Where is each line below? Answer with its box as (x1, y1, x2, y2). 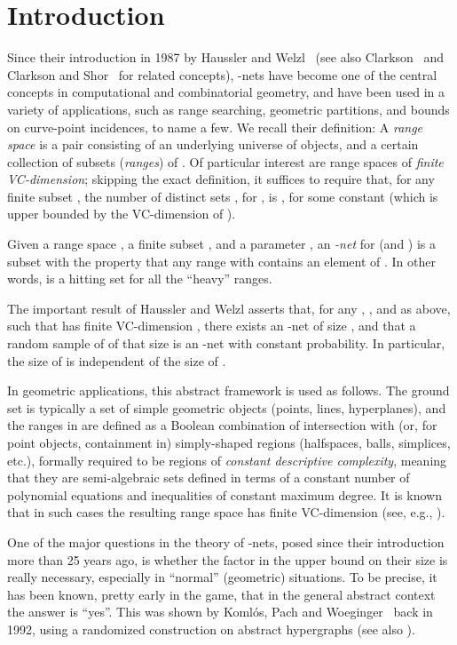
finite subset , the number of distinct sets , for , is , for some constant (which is (7, 187, 438, 205)
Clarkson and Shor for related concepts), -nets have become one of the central (7, 65, 437, 84)
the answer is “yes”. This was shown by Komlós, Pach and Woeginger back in (7, 602, 433, 621)
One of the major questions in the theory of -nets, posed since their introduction (7, 532, 445, 551)
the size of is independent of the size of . (7, 351, 226, 370)
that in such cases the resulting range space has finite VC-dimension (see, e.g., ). (7, 503, 445, 522)
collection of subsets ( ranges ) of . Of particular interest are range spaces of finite (7, 152, 444, 171)
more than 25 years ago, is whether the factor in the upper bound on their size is (7, 550, 448, 569)
